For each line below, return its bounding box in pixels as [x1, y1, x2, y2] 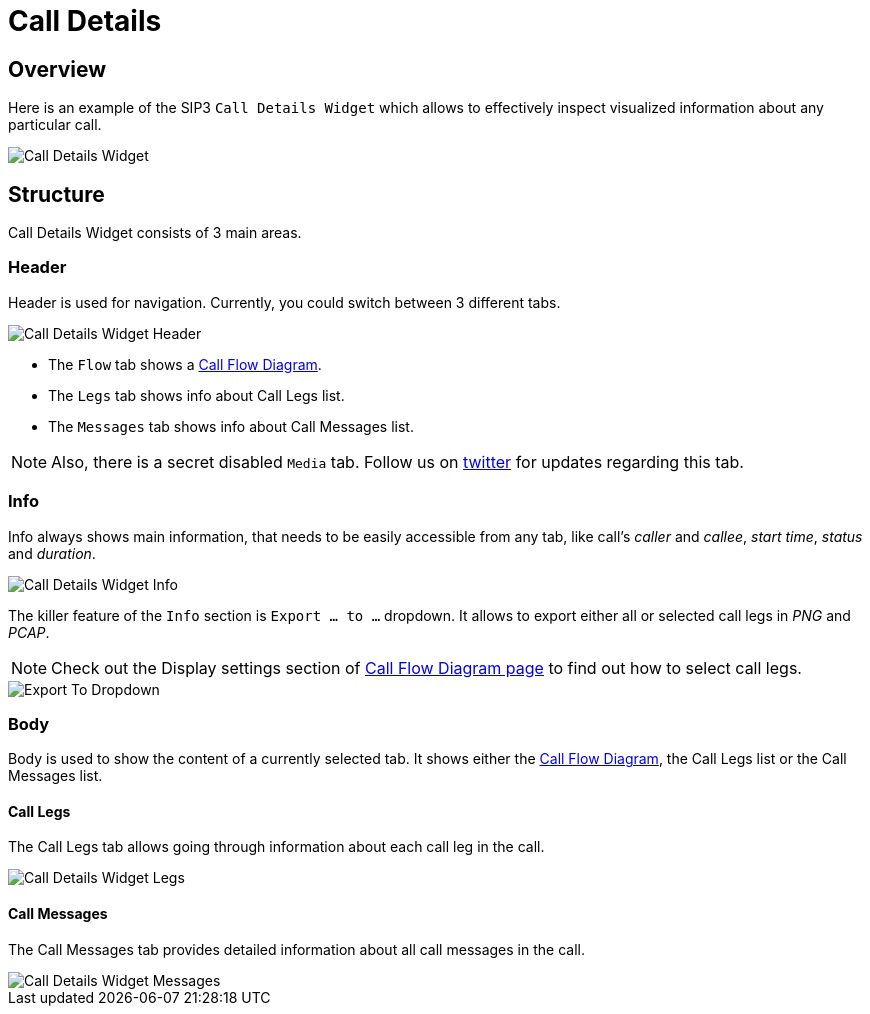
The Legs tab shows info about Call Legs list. [48, 386, 345, 404]
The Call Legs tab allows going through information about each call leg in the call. [8, 838, 545, 856]
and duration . [8, 544, 96, 562]
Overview [8, 56, 107, 82]
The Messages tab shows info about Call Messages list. [48, 417, 414, 435]
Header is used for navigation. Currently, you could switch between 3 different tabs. [8, 293, 561, 311]
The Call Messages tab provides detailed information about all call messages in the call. [8, 940, 585, 958]
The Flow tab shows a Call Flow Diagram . [48, 355, 322, 373]
